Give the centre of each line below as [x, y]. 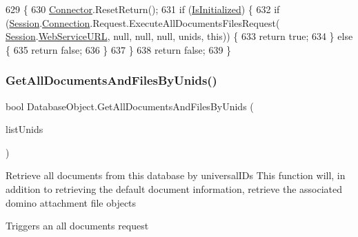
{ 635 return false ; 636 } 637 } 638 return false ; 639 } [119, 49]
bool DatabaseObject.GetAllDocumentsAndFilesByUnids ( [130, 106]
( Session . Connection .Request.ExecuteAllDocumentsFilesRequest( [143, 22]
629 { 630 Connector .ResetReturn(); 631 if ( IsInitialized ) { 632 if [143, 9]
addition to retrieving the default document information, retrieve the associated [174, 188]
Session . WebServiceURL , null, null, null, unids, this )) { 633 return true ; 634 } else [179, 36]
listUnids [24, 129]
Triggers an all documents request [77, 226]
